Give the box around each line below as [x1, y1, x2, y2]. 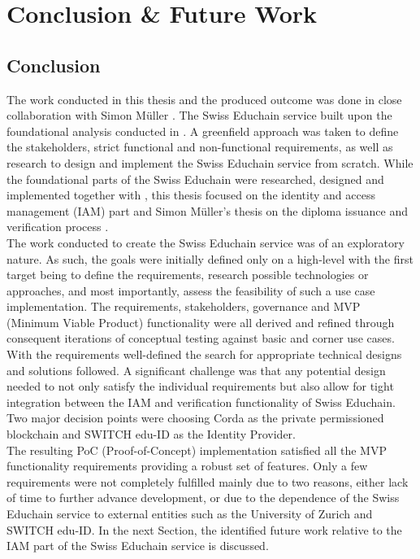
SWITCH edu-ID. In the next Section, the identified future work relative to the [6, 521, 402, 538]
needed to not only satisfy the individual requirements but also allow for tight [6, 378, 394, 395]
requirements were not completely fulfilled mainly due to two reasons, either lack [6, 473, 409, 490]
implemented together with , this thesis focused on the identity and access [6, 186, 375, 203]
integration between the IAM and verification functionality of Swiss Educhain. [6, 393, 396, 410]
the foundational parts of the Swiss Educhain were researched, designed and [6, 170, 384, 187]
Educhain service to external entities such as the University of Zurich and [6, 505, 373, 522]
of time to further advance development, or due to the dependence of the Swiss [6, 489, 400, 506]
